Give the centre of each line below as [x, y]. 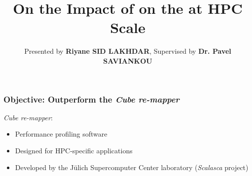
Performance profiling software [61, 134]
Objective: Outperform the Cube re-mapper [91, 99]
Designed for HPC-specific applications [74, 150]
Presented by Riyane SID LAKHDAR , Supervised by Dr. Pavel [128, 51]
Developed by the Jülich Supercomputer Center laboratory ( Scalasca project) [132, 167]
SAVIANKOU [128, 60]
